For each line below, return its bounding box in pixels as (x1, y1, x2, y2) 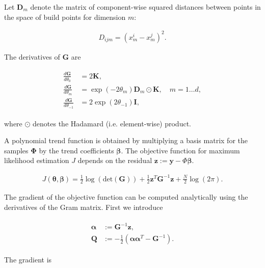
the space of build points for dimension (4, 11, 126, 22)
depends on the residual (77, 155, 152, 166)
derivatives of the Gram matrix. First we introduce (4, 202, 163, 212)
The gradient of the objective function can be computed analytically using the (4, 192, 248, 202)
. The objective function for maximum (121, 145, 240, 155)
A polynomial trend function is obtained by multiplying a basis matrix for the (4, 135, 248, 146)
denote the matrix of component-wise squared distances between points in (30, 2, 261, 12)
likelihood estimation (4, 155, 69, 166)
